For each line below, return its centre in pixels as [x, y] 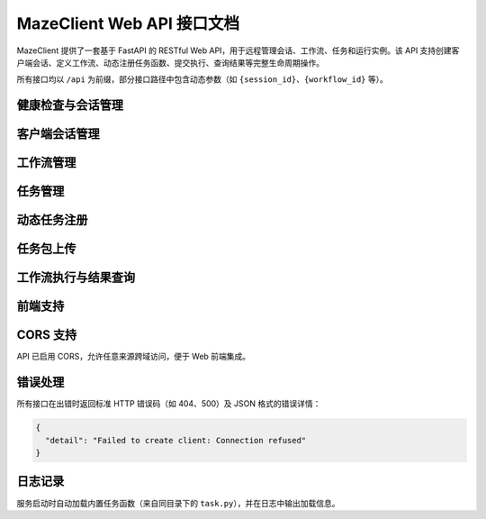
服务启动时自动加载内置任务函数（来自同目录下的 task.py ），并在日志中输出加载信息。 [178, 503]
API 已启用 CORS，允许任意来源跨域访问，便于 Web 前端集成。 [134, 357]
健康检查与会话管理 [70, 105]
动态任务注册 [52, 220]
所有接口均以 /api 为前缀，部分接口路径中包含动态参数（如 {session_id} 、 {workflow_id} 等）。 [202, 79]
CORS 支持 [47, 335]
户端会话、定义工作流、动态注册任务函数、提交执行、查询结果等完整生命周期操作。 [170, 62]
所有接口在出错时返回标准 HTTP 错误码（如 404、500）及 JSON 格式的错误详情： [169, 404]
